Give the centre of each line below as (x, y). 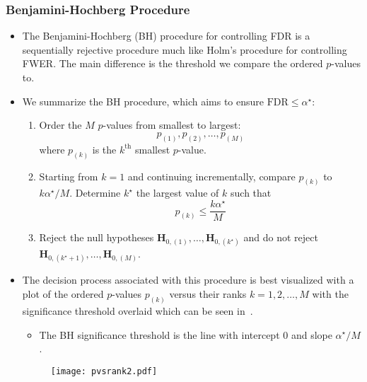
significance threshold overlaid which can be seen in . (138, 310)
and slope (311, 334)
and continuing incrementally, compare (211, 176)
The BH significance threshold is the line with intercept (159, 334)
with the (330, 294)
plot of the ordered (63, 294)
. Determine (95, 193)
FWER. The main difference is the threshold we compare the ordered (173, 63)
